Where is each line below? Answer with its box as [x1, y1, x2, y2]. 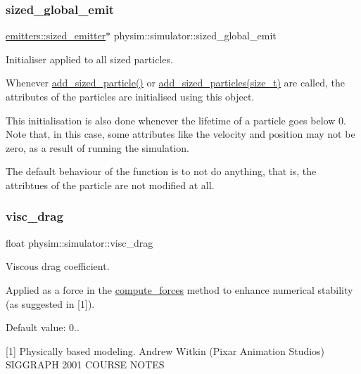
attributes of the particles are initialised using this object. [6, 89, 255, 103]
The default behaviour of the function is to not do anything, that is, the [6, 164, 317, 179]
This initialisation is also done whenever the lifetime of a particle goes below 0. [6, 112, 346, 127]
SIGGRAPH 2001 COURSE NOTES [6, 357, 165, 372]
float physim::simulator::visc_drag [6, 235, 153, 250]
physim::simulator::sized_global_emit [113, 28, 277, 43]
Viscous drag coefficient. [6, 259, 110, 273]
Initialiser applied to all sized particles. [6, 51, 173, 66]
